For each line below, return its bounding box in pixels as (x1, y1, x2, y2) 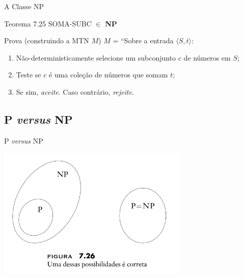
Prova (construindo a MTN (4, 35, 89, 46)
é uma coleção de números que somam (48, 69, 168, 80)
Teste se (16, 69, 41, 80)
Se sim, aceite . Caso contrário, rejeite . (16, 86, 134, 97)
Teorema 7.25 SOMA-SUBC (4, 18, 92, 29)
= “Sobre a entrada (113, 35, 174, 46)
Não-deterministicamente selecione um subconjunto (16, 52, 176, 63)
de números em (183, 52, 231, 63)
